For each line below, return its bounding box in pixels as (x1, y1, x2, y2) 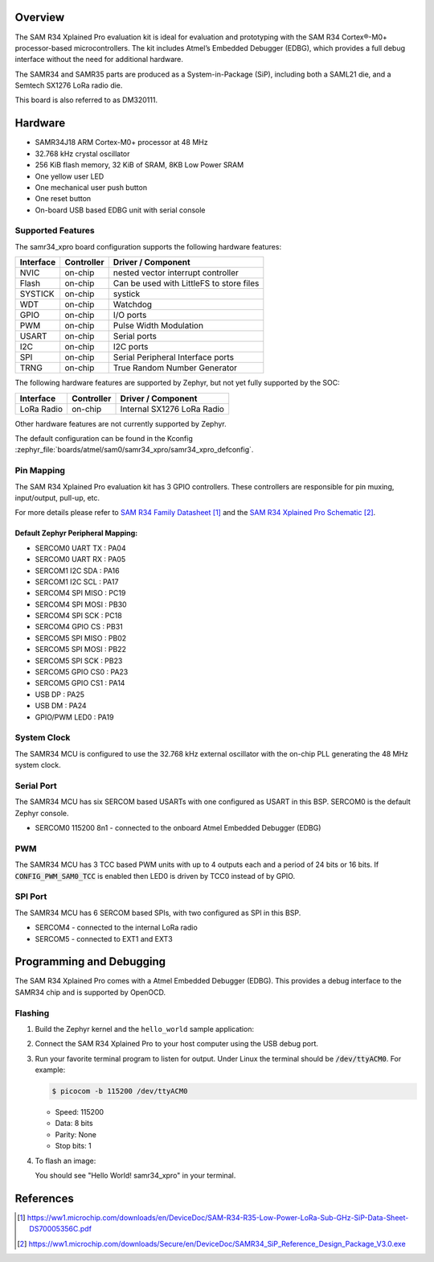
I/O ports (113, 310, 147, 321)
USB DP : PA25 (35, 689, 84, 699)
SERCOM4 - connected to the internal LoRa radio (35, 922, 199, 933)
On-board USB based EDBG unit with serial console (35, 205, 206, 215)
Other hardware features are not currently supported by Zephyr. (14, 419, 227, 428)
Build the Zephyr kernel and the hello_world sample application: (35, 1024, 255, 1033)
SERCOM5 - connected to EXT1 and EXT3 (35, 934, 173, 943)
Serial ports (113, 331, 157, 342)
